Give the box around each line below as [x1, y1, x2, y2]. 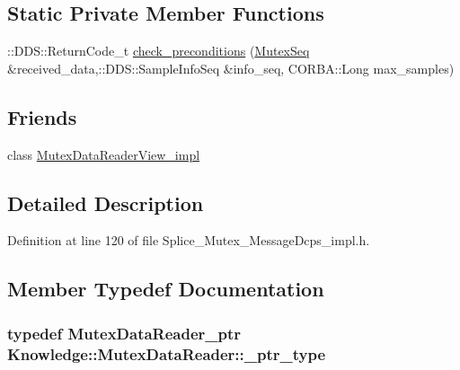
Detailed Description [7, 189, 204, 216]
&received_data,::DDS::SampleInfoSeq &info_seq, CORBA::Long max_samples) [7, 58, 455, 77]
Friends [7, 102, 77, 130]
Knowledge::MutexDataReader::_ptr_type [7, 342, 326, 365]
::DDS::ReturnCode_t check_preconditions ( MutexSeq [7, 41, 310, 60]
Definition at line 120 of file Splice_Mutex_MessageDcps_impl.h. [7, 231, 370, 250]
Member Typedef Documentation [7, 275, 324, 303]
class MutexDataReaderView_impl [7, 145, 200, 163]
